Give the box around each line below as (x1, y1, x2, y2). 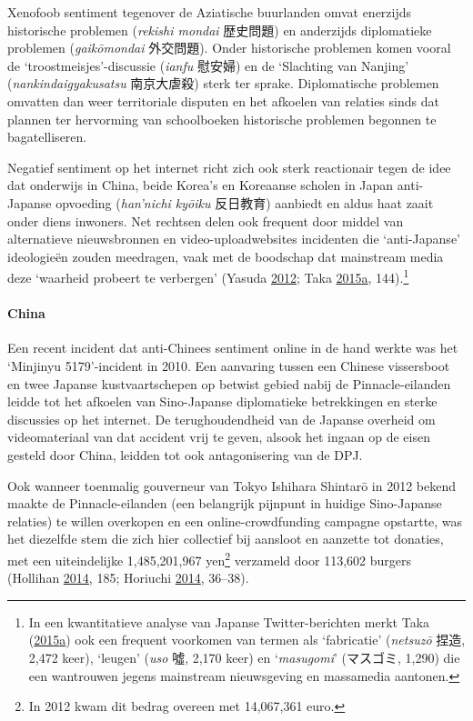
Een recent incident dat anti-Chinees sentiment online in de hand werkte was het (7, 338, 458, 357)
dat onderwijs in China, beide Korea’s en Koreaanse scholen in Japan (7, 175, 394, 195)
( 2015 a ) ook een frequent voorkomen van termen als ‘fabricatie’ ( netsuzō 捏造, (28, 630, 466, 649)
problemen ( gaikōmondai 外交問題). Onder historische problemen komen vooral (7, 38, 451, 57)
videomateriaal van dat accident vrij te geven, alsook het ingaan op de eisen (7, 427, 430, 446)
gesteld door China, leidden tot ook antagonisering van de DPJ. (7, 445, 363, 464)
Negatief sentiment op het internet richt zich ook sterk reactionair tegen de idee (7, 157, 451, 176)
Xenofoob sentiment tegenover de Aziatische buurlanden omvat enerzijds (7, 3, 412, 21)
